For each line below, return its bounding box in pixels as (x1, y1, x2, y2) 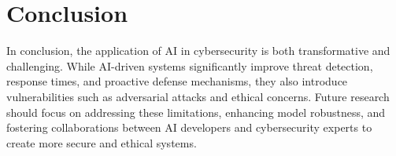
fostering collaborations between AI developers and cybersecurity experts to (6, 119, 372, 136)
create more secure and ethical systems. (6, 134, 197, 151)
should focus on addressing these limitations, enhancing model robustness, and (6, 103, 386, 120)
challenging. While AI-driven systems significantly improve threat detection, (6, 57, 373, 74)
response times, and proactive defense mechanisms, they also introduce (6, 73, 348, 89)
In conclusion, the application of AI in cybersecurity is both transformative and (6, 42, 390, 59)
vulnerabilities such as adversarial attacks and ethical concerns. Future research (6, 88, 390, 104)
